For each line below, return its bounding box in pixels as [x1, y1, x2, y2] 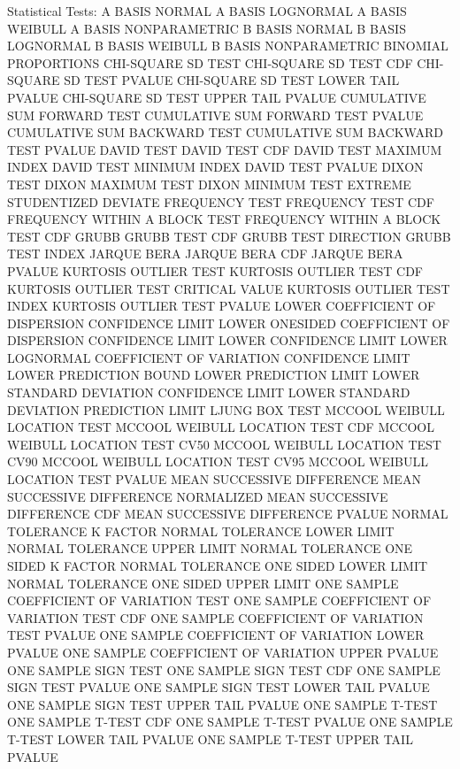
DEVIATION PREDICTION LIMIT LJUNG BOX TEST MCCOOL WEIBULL [7, 400, 445, 419]
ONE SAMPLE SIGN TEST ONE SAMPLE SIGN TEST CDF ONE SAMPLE [7, 660, 441, 679]
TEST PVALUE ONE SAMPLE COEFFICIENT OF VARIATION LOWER [7, 626, 425, 644]
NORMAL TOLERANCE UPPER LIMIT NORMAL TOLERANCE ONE [7, 539, 413, 558]
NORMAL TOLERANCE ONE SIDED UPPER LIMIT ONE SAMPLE [7, 573, 399, 592]
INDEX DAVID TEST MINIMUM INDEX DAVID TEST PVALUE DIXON [7, 158, 424, 176]
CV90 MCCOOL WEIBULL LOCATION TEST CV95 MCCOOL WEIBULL [7, 452, 428, 471]
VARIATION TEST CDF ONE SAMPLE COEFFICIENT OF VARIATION [7, 608, 424, 627]
